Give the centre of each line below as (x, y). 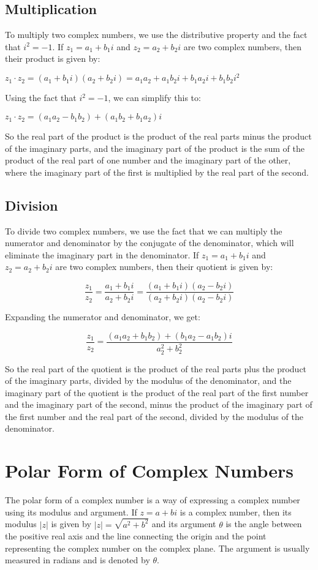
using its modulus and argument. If (71, 512)
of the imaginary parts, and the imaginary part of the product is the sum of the (155, 148)
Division (32, 205)
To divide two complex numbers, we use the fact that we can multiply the (144, 231)
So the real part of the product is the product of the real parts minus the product (158, 136)
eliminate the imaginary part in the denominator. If (102, 254)
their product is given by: (53, 58)
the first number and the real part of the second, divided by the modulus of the (154, 416)
